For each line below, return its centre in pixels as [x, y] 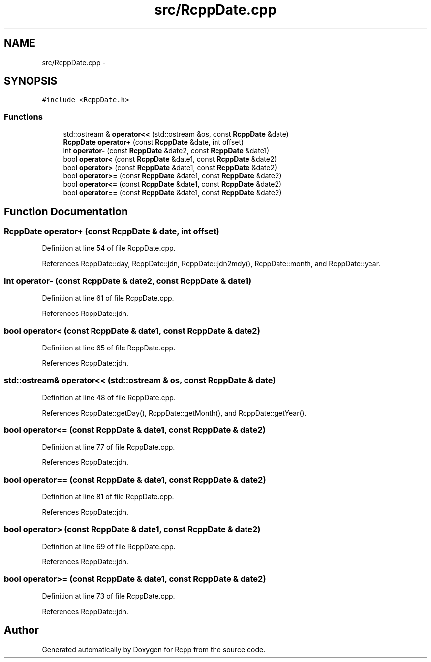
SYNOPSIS [31, 81]
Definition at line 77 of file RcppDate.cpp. [108, 447]
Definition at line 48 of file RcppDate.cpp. [109, 397]
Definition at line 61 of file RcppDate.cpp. [108, 298]
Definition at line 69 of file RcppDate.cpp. [109, 546]
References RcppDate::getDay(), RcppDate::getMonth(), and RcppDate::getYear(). [174, 413]
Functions [23, 117]
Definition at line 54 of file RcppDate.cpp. [109, 248]
